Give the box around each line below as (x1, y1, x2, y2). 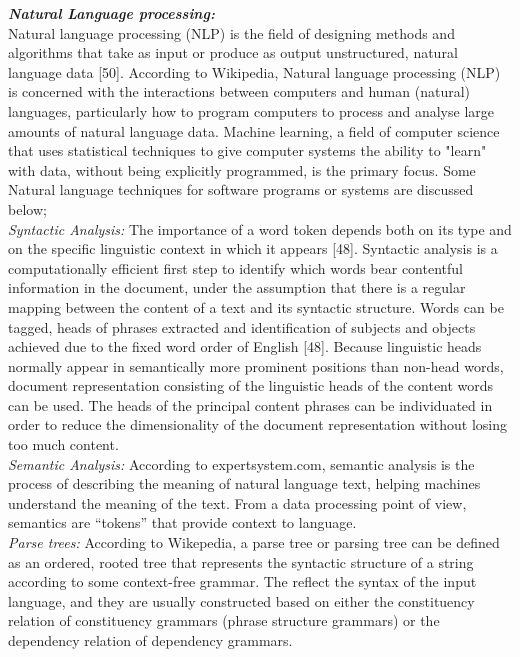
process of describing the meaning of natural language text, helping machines (8, 473, 481, 494)
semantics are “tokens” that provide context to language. (8, 512, 357, 533)
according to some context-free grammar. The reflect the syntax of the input (8, 571, 477, 592)
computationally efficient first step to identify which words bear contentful (8, 257, 463, 278)
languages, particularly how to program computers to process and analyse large (8, 100, 494, 121)
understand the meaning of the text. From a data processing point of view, (8, 492, 467, 513)
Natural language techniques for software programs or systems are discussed (8, 179, 474, 200)
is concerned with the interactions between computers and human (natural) (8, 81, 470, 102)
